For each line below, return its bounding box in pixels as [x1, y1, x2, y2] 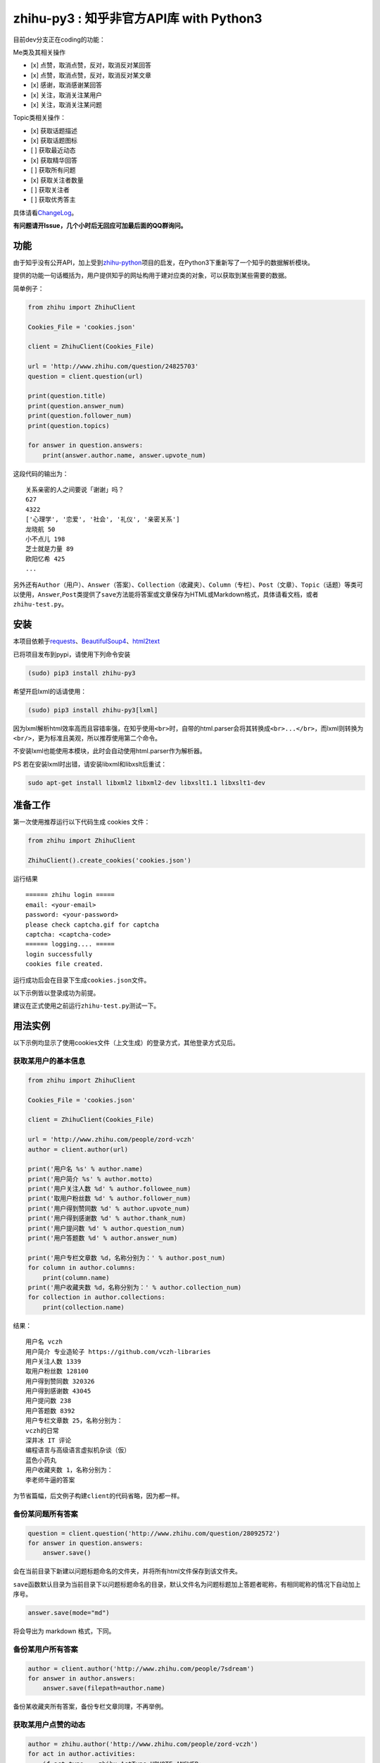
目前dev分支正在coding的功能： [13, 35, 106, 44]
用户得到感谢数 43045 [25, 1387, 91, 1396]
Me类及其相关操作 [13, 48, 66, 56]
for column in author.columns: [27, 1264, 137, 1272]
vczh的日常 [25, 1427, 59, 1434]
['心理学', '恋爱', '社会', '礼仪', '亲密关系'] [25, 516, 180, 523]
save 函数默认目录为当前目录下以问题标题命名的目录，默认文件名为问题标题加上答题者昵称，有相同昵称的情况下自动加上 [13, 1580, 361, 1588]
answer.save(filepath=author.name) [42, 1684, 165, 1692]
